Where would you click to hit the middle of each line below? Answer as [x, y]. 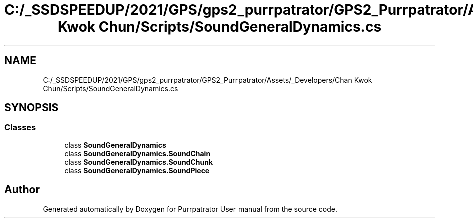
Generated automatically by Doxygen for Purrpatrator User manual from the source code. [190, 209]
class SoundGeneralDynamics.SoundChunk [139, 162]
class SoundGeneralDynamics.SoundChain [138, 153]
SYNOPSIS [31, 108]
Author [22, 190]
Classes [20, 128]
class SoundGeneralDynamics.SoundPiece [137, 170]
